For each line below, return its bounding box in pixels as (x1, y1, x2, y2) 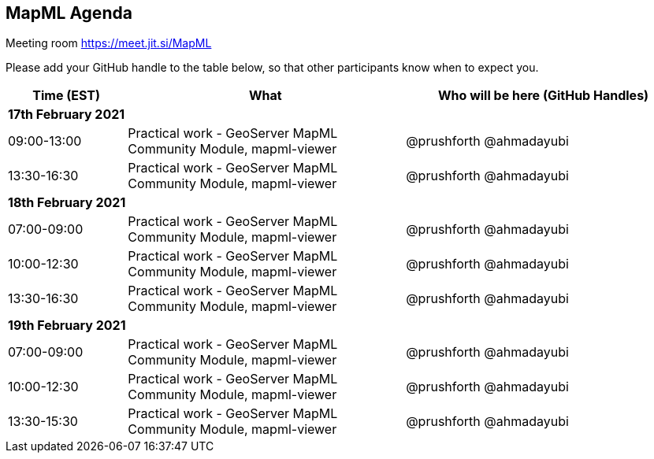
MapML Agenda (6, 3, 132, 23)
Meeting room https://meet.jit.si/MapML (6, 36, 212, 50)
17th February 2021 (8, 106, 125, 123)
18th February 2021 (8, 194, 126, 211)
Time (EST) (32, 87, 101, 104)
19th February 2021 (8, 317, 126, 334)
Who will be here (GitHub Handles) (438, 87, 649, 104)
